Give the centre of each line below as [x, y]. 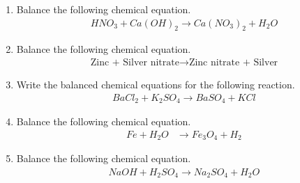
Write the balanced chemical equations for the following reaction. [156, 85]
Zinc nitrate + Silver [233, 63]
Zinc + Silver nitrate [135, 63]
